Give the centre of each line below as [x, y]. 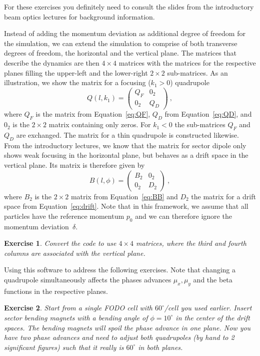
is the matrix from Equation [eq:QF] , [93, 114]
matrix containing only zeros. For [100, 124]
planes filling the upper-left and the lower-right [76, 72]
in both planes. [160, 347]
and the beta [213, 279]
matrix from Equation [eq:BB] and [124, 196]
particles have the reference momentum [64, 216]
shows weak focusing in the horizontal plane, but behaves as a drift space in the [126, 155]
